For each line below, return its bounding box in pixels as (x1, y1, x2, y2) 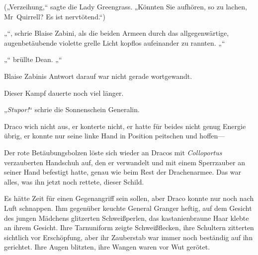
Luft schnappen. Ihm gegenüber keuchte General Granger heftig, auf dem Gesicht (4, 202, 252, 213)
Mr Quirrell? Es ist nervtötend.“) (4, 11, 105, 21)
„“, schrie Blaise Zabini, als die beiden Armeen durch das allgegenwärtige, (4, 28, 229, 38)
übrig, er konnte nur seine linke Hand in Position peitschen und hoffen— (4, 130, 225, 141)
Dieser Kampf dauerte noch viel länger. (4, 87, 124, 98)
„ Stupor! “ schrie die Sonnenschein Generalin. (4, 104, 140, 115)
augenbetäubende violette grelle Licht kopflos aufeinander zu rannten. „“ (4, 37, 225, 48)
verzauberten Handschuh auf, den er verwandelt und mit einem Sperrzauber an (4, 157, 245, 167)
